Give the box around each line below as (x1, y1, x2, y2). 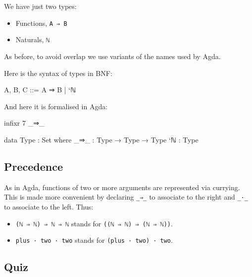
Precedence (4, 158, 63, 174)
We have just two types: (4, 1, 77, 11)
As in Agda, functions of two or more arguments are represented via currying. (4, 182, 240, 192)
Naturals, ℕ (15, 34, 50, 45)
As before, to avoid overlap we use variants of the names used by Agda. (4, 51, 221, 61)
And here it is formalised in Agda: (4, 101, 108, 111)
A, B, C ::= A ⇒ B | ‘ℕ (4, 84, 76, 95)
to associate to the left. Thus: (4, 201, 94, 211)
